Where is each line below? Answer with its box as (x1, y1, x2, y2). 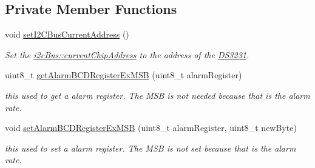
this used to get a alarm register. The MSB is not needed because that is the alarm (5, 89, 310, 101)
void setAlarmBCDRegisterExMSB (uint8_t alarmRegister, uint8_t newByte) (5, 121, 297, 134)
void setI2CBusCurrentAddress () (5, 28, 129, 41)
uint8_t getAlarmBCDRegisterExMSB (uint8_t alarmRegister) (5, 69, 242, 81)
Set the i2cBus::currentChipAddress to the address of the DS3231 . (5, 48, 249, 61)
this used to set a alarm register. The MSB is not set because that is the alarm (5, 141, 296, 154)
